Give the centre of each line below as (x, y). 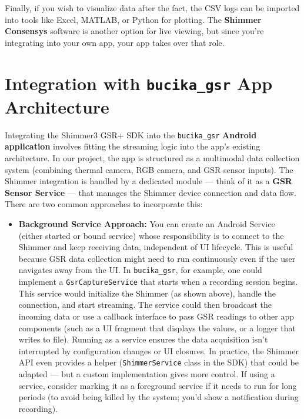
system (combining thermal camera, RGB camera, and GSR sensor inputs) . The (149, 169)
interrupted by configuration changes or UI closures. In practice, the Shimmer (158, 350)
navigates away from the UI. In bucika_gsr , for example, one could (140, 270)
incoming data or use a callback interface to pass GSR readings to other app (156, 316)
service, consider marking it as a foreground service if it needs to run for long (158, 385)
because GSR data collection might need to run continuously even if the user (157, 258)
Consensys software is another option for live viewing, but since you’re (134, 31)
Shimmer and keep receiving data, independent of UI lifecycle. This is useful (156, 247)
